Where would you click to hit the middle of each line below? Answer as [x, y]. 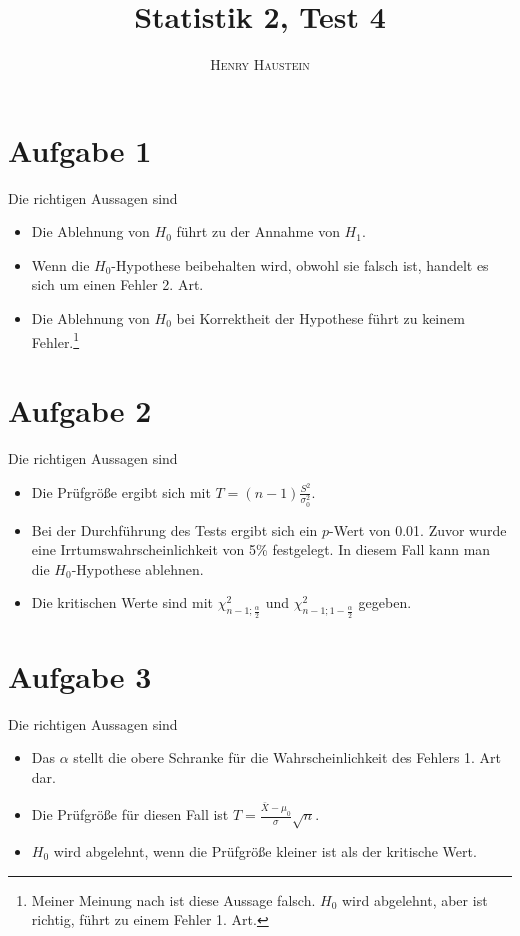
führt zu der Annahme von [258, 231]
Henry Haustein [260, 64]
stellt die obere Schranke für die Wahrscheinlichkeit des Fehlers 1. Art [287, 757]
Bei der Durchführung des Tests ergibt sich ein [174, 529]
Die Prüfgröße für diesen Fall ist [130, 814]
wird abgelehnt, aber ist [414, 899]
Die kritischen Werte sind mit [122, 602]
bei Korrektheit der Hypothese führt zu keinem [320, 318]
